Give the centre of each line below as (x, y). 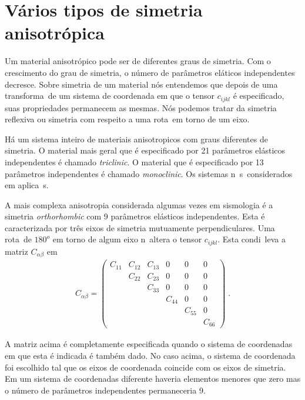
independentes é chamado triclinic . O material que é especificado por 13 (134, 161)
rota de (18, 239)
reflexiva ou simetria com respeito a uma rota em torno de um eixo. (127, 119)
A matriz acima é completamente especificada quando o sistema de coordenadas (149, 344)
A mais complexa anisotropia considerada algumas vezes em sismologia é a (139, 204)
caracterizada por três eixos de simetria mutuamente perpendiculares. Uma (140, 227)
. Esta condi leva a (252, 239)
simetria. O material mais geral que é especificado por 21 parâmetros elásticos (145, 150)
